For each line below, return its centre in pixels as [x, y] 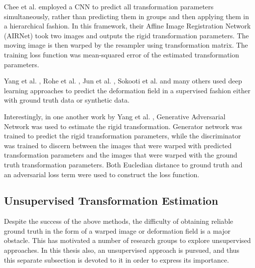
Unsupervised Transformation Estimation [111, 201]
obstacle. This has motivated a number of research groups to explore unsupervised [127, 240]
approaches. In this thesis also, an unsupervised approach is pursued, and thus [122, 250]
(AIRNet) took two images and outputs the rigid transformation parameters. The [127, 35]
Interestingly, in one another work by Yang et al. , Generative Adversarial [115, 116]
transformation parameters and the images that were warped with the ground [121, 155]
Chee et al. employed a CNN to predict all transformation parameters [109, 6]
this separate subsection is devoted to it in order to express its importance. [116, 259]
